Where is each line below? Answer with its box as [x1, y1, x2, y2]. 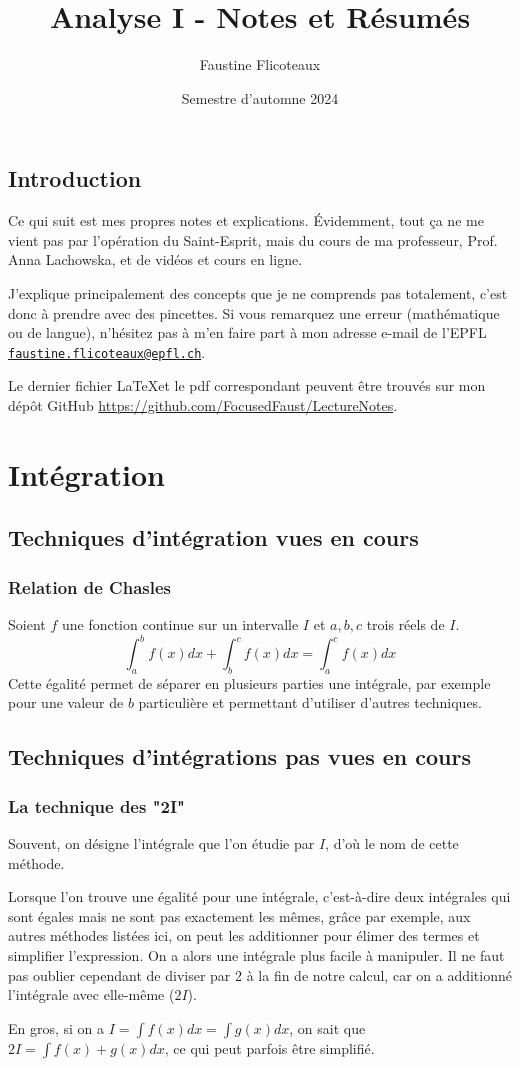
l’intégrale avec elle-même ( [8, 984, 175, 1005]
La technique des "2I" [8, 793, 185, 818]
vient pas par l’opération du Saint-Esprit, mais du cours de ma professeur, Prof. [8, 229, 498, 250]
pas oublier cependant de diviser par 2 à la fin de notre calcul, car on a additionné [8, 964, 512, 985]
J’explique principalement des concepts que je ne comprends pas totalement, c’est [8, 282, 508, 303]
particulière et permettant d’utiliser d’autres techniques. [138, 692, 482, 713]
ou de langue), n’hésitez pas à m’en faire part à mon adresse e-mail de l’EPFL [8, 322, 487, 343]
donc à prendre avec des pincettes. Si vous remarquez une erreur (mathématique [8, 302, 500, 323]
